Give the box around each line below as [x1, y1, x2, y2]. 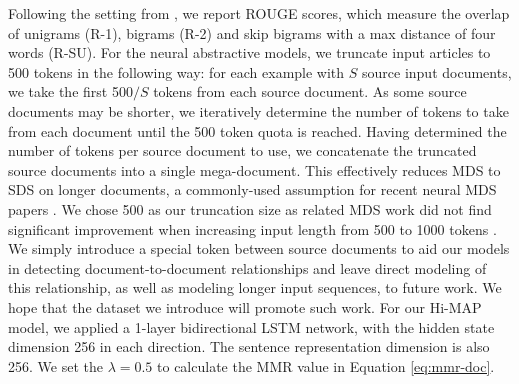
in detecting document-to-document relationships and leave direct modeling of [8, 257, 487, 278]
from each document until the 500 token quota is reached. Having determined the [8, 120, 507, 141]
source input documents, [362, 61, 512, 82]
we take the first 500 [8, 81, 133, 102]
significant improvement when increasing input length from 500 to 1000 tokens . [8, 218, 497, 239]
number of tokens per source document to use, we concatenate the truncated [8, 140, 477, 161]
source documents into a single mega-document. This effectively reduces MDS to [8, 159, 501, 180]
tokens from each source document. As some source [153, 81, 467, 102]
